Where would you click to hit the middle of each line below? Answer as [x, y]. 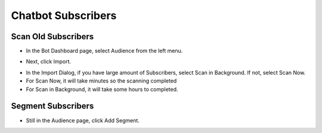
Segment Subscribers [52, 106]
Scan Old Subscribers [52, 37]
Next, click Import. [49, 62]
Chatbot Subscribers [64, 15]
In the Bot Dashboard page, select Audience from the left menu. [104, 51]
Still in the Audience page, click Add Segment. [83, 120]
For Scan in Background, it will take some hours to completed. [102, 89]
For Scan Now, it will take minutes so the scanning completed [101, 81]
